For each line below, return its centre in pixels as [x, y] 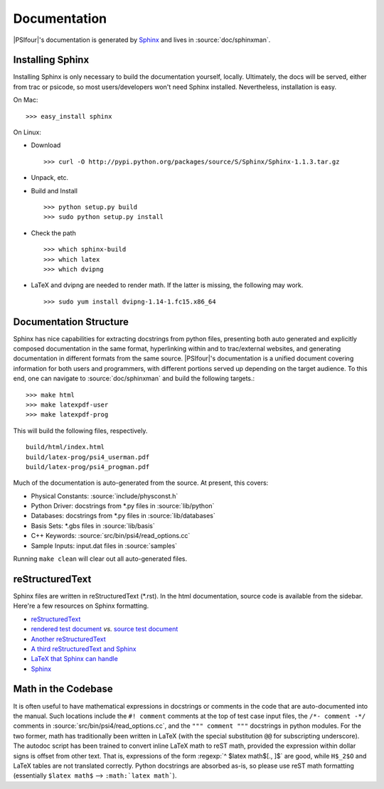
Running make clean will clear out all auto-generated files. [100, 559]
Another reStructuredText [68, 639]
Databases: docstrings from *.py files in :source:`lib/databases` [123, 516]
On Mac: [26, 100]
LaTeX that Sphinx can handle [75, 659]
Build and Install [54, 190]
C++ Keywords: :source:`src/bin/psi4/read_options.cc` [111, 536]
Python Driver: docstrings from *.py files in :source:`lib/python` [123, 506]
